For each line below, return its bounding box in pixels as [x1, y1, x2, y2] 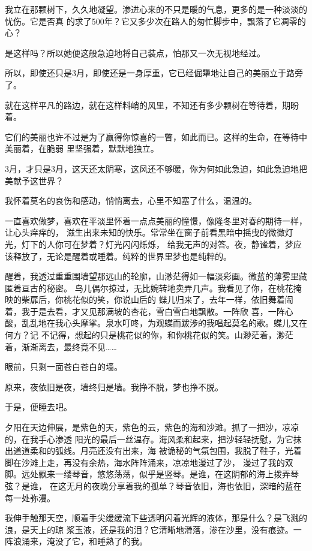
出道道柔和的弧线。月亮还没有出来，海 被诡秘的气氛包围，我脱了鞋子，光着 [5, 444, 302, 457]
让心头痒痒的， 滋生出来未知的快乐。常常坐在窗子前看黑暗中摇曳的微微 [5, 226, 285, 239]
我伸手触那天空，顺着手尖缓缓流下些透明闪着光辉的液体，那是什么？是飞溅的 [5, 511, 307, 524]
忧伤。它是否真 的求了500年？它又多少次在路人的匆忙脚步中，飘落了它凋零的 [5, 14, 306, 27]
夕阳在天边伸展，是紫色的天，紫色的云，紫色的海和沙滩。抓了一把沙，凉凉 [5, 421, 299, 433]
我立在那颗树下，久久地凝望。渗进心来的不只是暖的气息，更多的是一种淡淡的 [5, 3, 307, 15]
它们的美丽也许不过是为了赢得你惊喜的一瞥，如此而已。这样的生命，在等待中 [5, 130, 307, 143]
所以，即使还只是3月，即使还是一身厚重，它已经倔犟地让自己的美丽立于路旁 [5, 67, 303, 79]
